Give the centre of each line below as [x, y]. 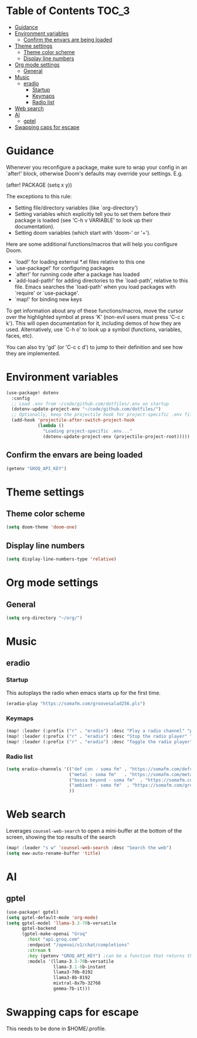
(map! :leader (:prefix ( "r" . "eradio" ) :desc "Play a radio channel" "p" [101, 731]
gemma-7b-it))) [72, 989]
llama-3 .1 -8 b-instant [80, 967]
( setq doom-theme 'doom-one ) [42, 527]
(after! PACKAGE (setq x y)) [39, 185]
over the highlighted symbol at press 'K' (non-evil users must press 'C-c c [95, 317]
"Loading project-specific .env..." [88, 431]
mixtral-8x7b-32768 [77, 983]
